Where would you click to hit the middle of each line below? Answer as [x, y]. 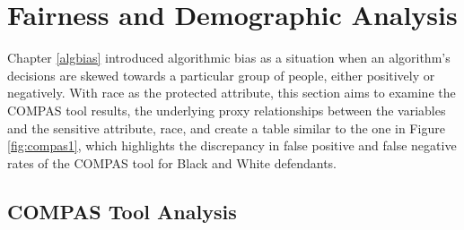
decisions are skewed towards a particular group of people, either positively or [221, 75]
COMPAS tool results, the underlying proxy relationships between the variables [227, 110]
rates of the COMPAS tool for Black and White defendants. [172, 162]
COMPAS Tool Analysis [122, 211]
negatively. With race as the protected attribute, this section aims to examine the [232, 93]
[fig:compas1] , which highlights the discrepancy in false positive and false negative [232, 145]
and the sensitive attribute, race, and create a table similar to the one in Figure [226, 128]
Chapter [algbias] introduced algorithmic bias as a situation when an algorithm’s [229, 58]
